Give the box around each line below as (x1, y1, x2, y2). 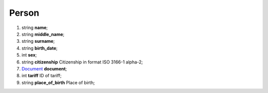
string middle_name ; (21, 31, 65, 37)
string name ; (21, 25, 48, 31)
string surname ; (21, 38, 55, 44)
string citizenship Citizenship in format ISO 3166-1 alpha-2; (21, 59, 143, 65)
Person (9, 7, 40, 18)
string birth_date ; (21, 45, 58, 51)
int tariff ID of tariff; (21, 73, 62, 79)
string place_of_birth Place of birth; (21, 79, 95, 86)
